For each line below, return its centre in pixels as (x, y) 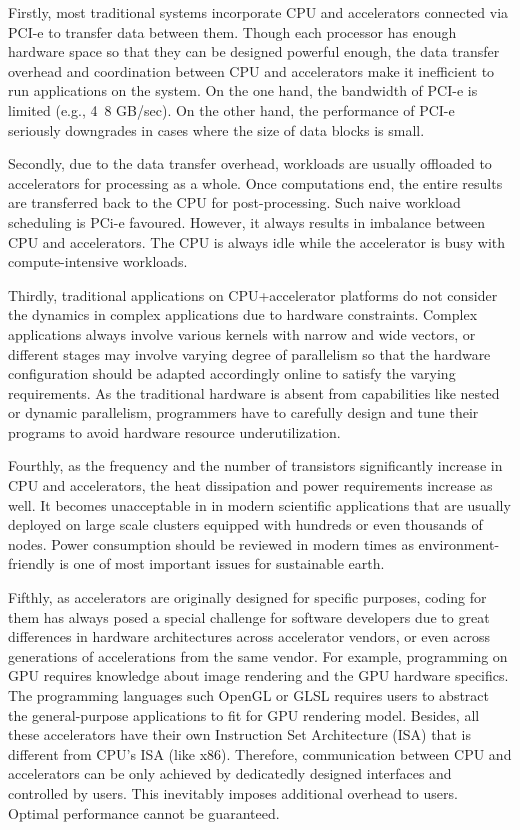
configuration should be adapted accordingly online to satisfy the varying (232, 373)
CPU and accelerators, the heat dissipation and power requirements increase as (250, 485)
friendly (31, 563)
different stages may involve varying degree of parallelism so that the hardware (249, 353)
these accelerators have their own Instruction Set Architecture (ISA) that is (239, 734)
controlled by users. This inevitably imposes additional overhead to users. (233, 792)
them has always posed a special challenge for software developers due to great (249, 616)
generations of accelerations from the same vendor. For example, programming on (258, 655)
